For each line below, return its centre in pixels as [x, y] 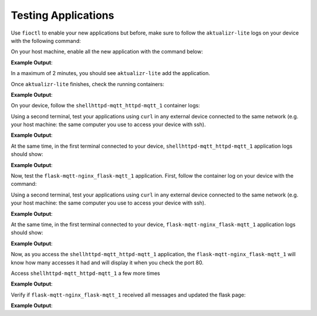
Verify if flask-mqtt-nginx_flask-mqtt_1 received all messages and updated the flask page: [128, 295]
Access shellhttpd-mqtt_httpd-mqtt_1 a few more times [85, 273]
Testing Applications [63, 15]
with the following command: [46, 40]
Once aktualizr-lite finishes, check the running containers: [87, 84]
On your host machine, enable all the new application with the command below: [107, 52]
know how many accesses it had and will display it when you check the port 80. [107, 262]
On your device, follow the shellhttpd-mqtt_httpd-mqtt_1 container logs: [105, 106]
